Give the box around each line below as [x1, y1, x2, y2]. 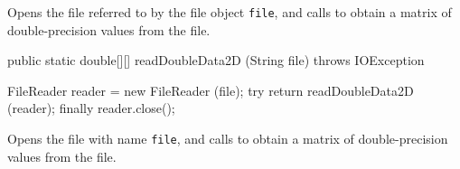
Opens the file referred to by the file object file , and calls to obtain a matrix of [7, 3, 452, 21]
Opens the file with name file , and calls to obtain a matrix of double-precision [7, 129, 448, 148]
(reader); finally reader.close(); [7, 99, 175, 117]
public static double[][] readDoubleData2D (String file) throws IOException [7, 51, 425, 70]
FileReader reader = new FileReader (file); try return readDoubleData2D [7, 80, 414, 99]
